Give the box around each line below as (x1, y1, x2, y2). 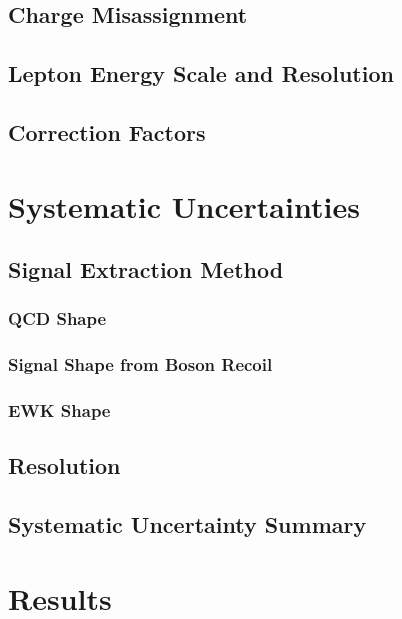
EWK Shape (8, 398, 111, 423)
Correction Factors (8, 116, 206, 147)
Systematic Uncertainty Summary (8, 509, 367, 540)
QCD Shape (8, 306, 107, 331)
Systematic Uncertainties (8, 185, 360, 226)
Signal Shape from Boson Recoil (8, 352, 273, 377)
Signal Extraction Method (8, 254, 284, 285)
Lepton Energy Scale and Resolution (8, 58, 394, 89)
